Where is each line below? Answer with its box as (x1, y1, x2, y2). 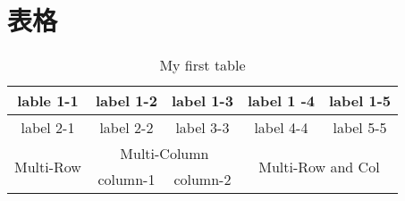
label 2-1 (21, 117, 75, 138)
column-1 (97, 169, 156, 190)
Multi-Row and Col (258, 155, 380, 177)
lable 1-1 (17, 90, 79, 112)
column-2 (173, 169, 232, 190)
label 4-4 (254, 117, 308, 138)
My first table (159, 54, 246, 76)
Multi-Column (120, 143, 209, 164)
